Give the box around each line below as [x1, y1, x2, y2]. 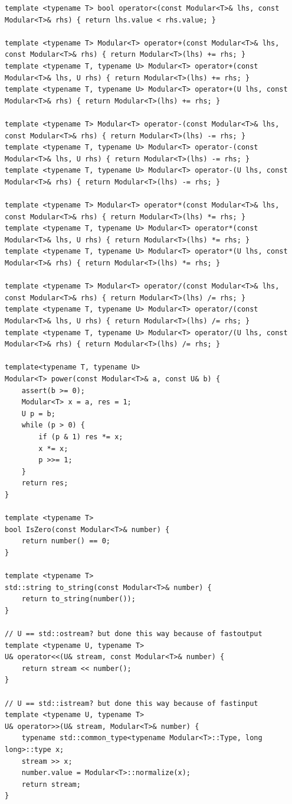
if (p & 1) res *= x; [38, 432, 123, 441]
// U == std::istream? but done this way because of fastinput [5, 699, 258, 708]
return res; [21, 479, 68, 488]
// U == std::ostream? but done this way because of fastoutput [5, 630, 263, 638]
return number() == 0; [21, 537, 110, 546]
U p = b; [21, 409, 55, 418]
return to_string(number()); [21, 595, 136, 604]
